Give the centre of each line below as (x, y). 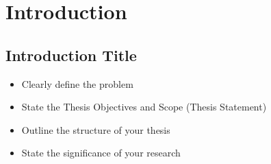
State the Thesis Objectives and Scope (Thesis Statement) (144, 107)
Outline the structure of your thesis (96, 129)
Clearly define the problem (77, 83)
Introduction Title (71, 55)
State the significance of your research (101, 153)
